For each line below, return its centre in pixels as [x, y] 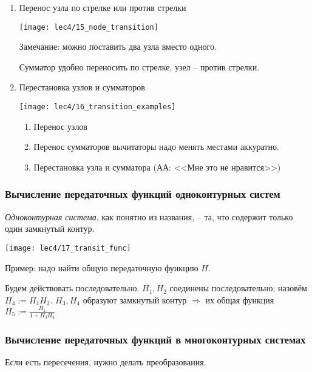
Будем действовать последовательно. [72, 288]
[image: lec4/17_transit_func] [68, 248]
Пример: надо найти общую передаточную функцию [102, 267]
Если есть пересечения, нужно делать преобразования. [106, 362]
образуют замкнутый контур [135, 299]
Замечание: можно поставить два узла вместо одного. [118, 46]
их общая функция [240, 299]
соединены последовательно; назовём [238, 288]
